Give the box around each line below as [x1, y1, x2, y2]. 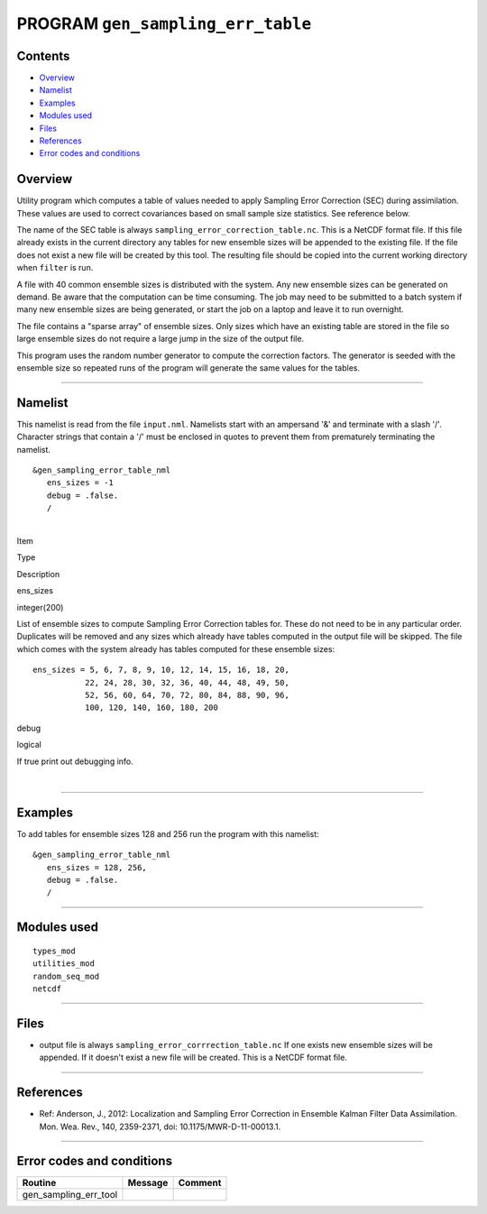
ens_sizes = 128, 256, [46, 862, 148, 872]
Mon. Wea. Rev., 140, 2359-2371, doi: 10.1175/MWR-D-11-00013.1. [39, 1121, 281, 1132]
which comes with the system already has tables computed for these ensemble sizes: [16, 643, 335, 654]
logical [16, 740, 42, 750]
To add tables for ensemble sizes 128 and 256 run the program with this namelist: [16, 828, 319, 839]
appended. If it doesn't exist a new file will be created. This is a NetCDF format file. [39, 1052, 347, 1063]
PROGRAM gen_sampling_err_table [16, 14, 312, 33]
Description [16, 568, 60, 579]
